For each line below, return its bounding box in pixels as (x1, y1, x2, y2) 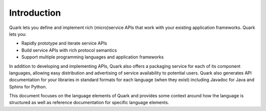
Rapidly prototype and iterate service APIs (21, 40, 107, 46)
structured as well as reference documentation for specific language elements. (9, 100, 169, 106)
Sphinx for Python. (9, 83, 47, 89)
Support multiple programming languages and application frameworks (21, 54, 164, 60)
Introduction (9, 7, 61, 18)
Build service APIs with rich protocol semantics (21, 47, 117, 53)
